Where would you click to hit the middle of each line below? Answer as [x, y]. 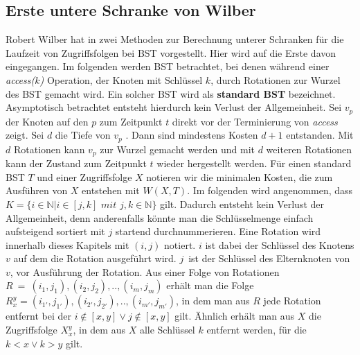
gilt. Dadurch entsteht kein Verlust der [242, 204]
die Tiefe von [83, 135]
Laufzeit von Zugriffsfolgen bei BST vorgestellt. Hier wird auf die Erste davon [171, 52]
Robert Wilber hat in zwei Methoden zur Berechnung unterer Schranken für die [175, 39]
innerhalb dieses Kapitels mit [67, 244]
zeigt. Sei [25, 135]
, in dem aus [99, 330]
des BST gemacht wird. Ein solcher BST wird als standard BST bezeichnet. [171, 93]
